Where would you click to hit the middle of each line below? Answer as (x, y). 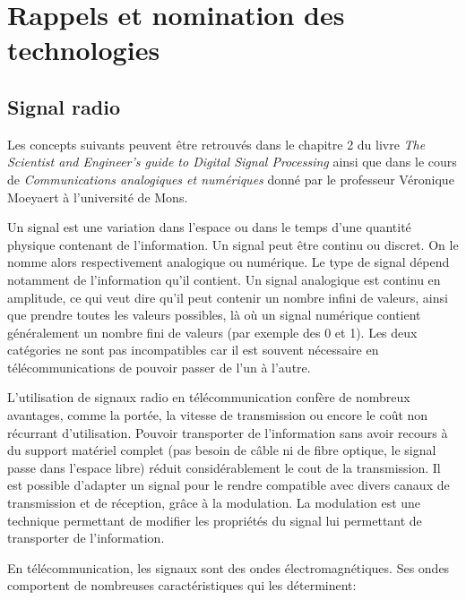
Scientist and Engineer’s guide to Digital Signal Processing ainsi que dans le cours (232, 162)
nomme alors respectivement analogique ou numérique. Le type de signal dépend (229, 262)
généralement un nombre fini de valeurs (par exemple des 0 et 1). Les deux (212, 332)
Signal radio (64, 106)
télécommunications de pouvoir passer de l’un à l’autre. (159, 367)
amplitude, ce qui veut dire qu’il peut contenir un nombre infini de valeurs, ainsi (228, 297)
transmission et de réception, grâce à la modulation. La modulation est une (214, 503)
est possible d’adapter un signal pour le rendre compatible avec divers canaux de (229, 485)
